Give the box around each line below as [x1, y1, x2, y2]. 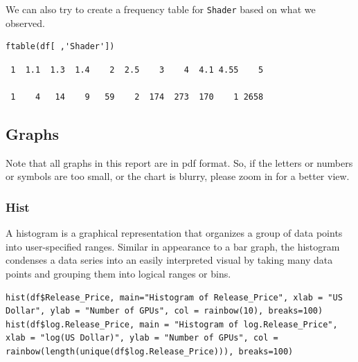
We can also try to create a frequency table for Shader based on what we [6, 2, 316, 16]
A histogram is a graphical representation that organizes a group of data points [6, 226, 343, 240]
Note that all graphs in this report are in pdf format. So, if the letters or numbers [6, 155, 353, 170]
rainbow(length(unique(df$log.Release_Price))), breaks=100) [6, 346, 294, 356]
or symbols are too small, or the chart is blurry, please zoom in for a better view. [6, 169, 350, 183]
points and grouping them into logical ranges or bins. [6, 266, 231, 281]
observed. [6, 15, 45, 30]
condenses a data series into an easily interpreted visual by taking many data [6, 253, 333, 267]
